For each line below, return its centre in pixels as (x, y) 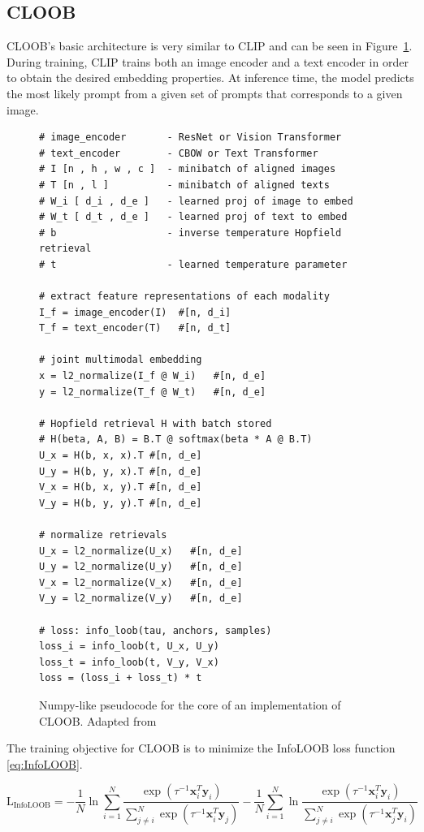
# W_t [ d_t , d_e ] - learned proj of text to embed (193, 217)
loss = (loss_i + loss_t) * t (121, 678)
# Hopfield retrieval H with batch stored (156, 423)
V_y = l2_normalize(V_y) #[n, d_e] (141, 599)
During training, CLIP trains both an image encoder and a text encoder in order (208, 61)
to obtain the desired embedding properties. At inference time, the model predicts (210, 78)
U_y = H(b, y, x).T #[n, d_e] (121, 471)
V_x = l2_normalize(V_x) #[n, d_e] (141, 582)
